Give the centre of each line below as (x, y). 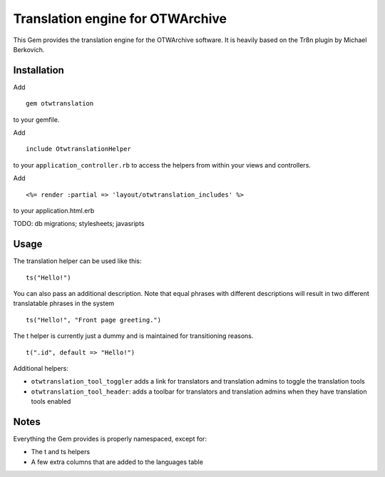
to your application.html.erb (54, 210)
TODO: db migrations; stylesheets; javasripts (79, 224)
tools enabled (51, 401)
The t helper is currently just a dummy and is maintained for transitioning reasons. (133, 336)
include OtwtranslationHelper (79, 149)
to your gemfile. (36, 119)
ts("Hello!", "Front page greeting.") (94, 320)
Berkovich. (29, 49)
